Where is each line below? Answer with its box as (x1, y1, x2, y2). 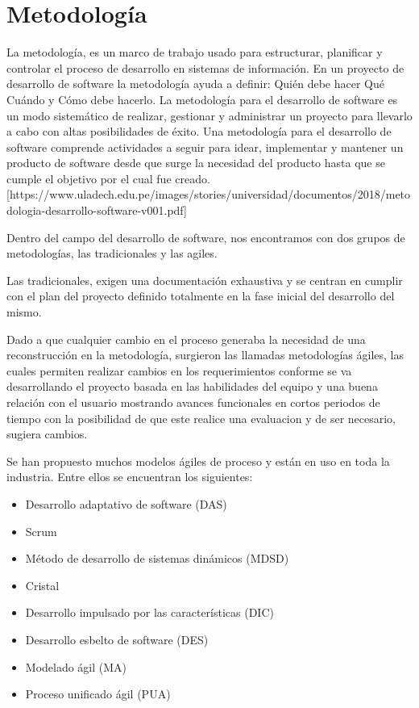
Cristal (25, 576, 60, 593)
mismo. (6, 304, 42, 320)
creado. (175, 170, 210, 186)
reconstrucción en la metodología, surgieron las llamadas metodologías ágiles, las (6, 346, 404, 363)
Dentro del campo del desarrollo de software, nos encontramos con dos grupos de (6, 228, 405, 245)
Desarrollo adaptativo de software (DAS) (25, 495, 227, 512)
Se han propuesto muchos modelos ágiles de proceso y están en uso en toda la (6, 452, 390, 469)
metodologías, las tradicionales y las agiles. (6, 245, 218, 262)
